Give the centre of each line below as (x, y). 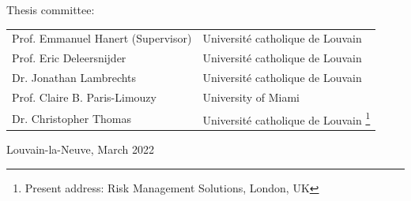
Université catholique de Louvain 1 (287, 118)
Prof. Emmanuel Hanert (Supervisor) (102, 38)
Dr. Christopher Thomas (72, 118)
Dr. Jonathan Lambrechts (74, 78)
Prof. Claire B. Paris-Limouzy (84, 97)
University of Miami (251, 97)
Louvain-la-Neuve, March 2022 (80, 149)
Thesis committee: (51, 9)
